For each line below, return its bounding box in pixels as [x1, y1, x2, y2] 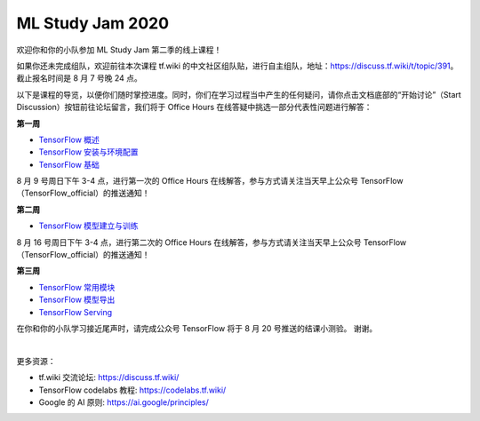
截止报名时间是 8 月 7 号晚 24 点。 [16, 73, 142, 83]
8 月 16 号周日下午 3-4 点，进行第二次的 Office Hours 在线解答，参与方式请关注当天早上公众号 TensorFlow [16, 236, 407, 248]
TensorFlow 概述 [38, 134, 100, 145]
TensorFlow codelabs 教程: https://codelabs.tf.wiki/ [38, 385, 227, 395]
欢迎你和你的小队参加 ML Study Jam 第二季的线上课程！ [16, 44, 222, 55]
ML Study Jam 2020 [16, 13, 169, 33]
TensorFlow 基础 [38, 159, 100, 170]
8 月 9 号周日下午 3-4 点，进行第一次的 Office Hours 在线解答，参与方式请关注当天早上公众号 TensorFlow [16, 176, 404, 187]
